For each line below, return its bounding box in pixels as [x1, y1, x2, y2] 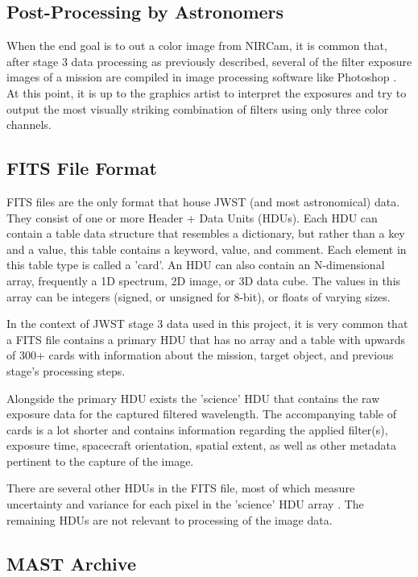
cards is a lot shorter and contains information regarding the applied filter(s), [6, 421, 388, 438]
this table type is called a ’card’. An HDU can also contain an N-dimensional [6, 256, 385, 273]
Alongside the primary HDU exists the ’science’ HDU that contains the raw [6, 389, 380, 406]
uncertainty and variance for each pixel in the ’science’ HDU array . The [6, 496, 364, 513]
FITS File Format [6, 156, 157, 181]
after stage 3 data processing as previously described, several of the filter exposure [6, 52, 412, 69]
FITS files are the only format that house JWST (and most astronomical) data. [6, 193, 400, 210]
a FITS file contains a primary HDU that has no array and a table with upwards [6, 330, 406, 347]
